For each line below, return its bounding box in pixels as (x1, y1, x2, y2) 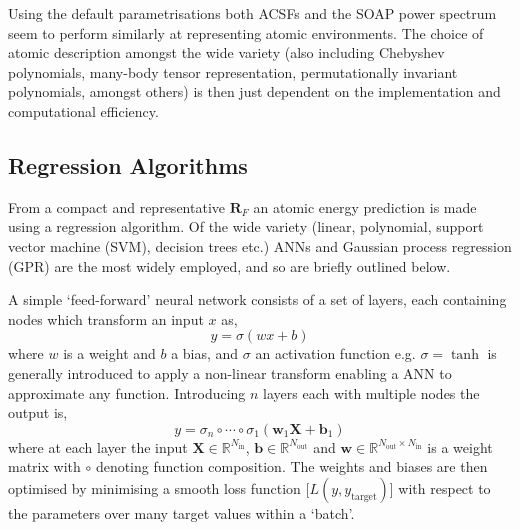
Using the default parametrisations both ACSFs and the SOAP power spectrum (8, 3, 497, 23)
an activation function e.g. (255, 343, 416, 364)
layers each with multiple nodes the (263, 382, 480, 403)
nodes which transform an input (8, 308, 204, 329)
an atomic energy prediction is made (253, 196, 477, 217)
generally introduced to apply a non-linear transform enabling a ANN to (8, 362, 452, 383)
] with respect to (389, 477, 491, 498)
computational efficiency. (8, 100, 159, 121)
